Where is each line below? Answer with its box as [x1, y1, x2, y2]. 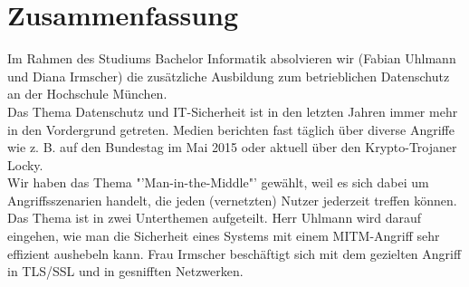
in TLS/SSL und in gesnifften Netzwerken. [7, 262, 244, 281]
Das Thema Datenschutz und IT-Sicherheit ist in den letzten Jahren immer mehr [7, 101, 458, 120]
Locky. [7, 155, 43, 174]
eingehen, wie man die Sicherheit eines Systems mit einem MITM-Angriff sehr [7, 226, 440, 245]
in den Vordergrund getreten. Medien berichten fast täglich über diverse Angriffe [7, 120, 455, 139]
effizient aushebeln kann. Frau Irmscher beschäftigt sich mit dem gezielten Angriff [7, 244, 462, 263]
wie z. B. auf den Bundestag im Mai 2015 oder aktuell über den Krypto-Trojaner [7, 138, 457, 157]
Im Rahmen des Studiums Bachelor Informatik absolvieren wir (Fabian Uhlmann [7, 49, 456, 68]
